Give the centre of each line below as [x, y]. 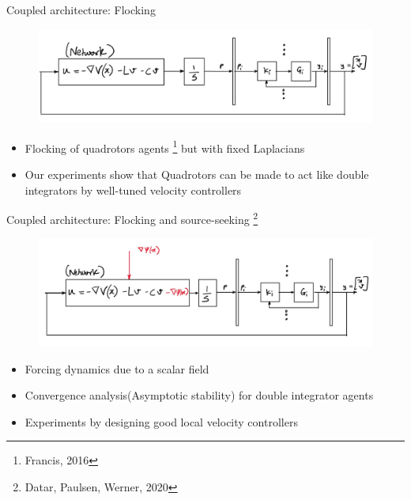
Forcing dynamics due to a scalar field [117, 368]
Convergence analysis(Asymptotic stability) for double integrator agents [199, 395]
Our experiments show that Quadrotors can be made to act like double [197, 174]
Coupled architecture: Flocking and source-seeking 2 [132, 218]
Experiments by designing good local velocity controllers [161, 421]
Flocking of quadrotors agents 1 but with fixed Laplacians [165, 146]
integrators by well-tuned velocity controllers [133, 189]
